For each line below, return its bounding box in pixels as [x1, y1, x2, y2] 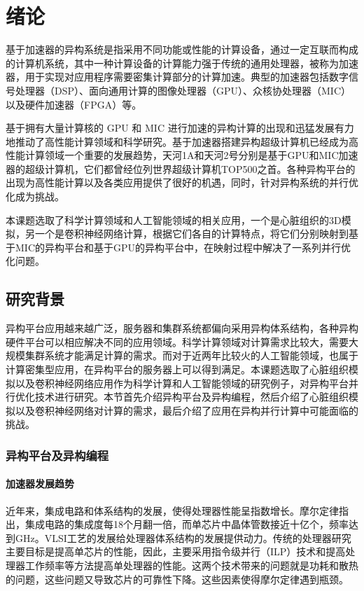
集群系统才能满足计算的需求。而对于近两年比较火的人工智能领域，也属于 [24, 348, 358, 363]
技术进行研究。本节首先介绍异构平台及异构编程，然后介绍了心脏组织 [34, 389, 349, 404]
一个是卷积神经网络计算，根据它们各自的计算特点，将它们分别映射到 [34, 226, 349, 241]
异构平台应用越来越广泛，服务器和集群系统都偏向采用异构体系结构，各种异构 [6, 321, 358, 335]
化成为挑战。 [6, 189, 64, 204]
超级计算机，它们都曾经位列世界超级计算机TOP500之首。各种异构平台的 [24, 161, 356, 176]
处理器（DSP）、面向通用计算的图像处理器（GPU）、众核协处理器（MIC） [15, 83, 351, 97]
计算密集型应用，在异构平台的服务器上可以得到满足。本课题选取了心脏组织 [6, 362, 349, 377]
